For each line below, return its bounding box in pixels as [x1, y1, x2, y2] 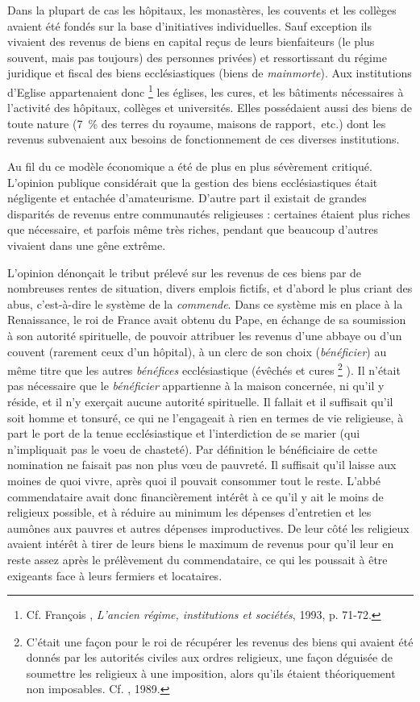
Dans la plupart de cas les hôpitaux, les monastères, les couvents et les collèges [7, 2, 397, 18]
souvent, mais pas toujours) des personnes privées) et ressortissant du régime [7, 48, 387, 65]
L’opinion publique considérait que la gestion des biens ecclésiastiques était [7, 173, 378, 190]
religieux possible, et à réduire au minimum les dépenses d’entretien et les [7, 504, 372, 521]
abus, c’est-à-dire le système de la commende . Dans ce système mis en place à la [7, 295, 403, 312]
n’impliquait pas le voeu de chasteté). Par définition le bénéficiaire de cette [7, 440, 377, 457]
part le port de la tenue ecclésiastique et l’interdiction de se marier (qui [7, 425, 360, 442]
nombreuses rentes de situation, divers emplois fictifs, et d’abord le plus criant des [7, 280, 413, 297]
